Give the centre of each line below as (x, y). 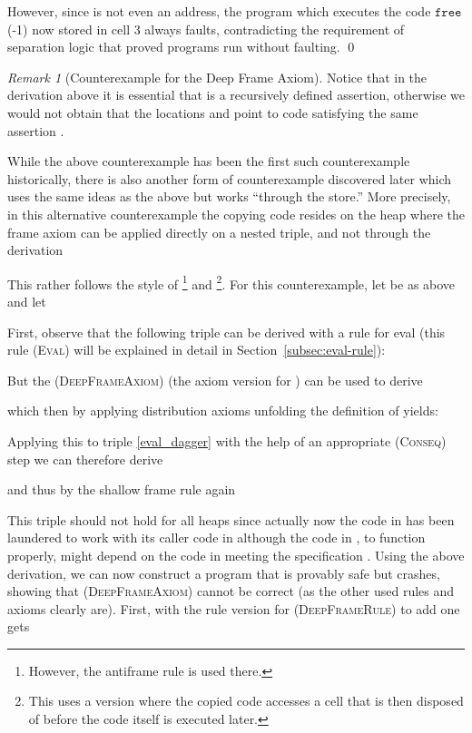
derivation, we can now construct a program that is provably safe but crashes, (224, 573)
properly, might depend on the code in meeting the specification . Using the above (236, 555)
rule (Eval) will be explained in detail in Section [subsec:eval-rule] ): (197, 350)
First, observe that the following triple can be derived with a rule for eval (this (226, 332)
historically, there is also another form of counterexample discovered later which (230, 178)
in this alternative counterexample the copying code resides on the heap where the (236, 214)
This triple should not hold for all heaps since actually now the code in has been (231, 519)
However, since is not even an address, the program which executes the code (219, 11)
